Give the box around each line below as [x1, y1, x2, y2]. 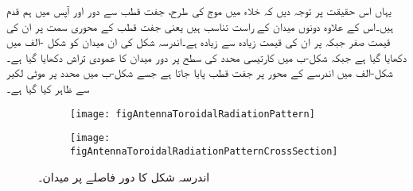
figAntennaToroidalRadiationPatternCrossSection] [70, 145, 338, 157]
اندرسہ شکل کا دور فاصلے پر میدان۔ [38, 168, 210, 185]
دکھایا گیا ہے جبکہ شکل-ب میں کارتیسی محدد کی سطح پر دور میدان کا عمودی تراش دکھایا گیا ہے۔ [6, 48, 407, 65]
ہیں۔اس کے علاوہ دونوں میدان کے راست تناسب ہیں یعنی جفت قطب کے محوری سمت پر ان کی [6, 17, 394, 34]
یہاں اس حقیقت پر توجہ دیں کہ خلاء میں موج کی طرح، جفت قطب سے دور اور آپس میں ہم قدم [6, 2, 392, 18]
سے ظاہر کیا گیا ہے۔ [6, 79, 90, 96]
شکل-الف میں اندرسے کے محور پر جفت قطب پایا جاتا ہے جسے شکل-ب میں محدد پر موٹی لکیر [6, 64, 393, 81]
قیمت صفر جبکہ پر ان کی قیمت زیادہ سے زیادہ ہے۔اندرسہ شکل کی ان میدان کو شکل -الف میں [6, 33, 391, 50]
